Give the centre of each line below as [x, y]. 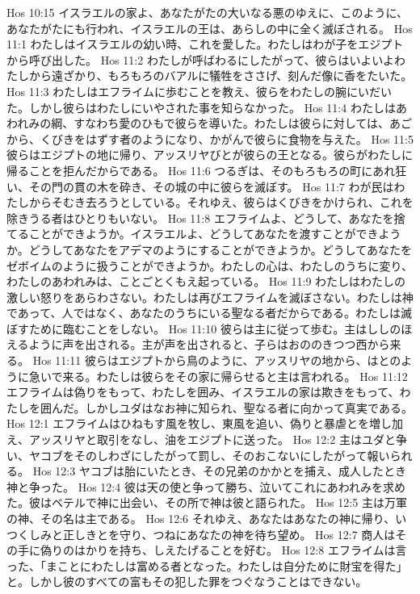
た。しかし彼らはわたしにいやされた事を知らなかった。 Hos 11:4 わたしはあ [207, 107]
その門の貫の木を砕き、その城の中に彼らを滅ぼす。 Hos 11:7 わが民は [211, 186]
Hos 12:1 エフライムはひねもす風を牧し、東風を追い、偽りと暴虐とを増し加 [205, 423]
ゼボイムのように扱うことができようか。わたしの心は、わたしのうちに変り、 [210, 265]
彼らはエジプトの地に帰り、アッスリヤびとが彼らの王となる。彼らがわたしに [210, 155]
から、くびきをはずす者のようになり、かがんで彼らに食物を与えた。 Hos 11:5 [210, 138]
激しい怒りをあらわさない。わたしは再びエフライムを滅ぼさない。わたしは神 [210, 297]
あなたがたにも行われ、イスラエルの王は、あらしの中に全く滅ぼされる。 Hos [210, 28]
